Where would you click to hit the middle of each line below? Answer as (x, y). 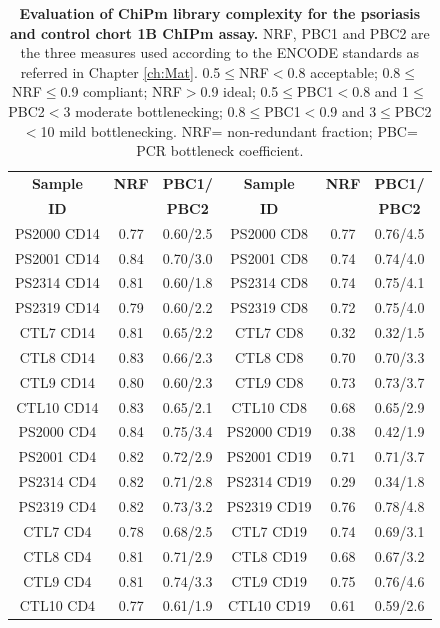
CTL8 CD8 (269, 356)
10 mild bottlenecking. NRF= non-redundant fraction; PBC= (229, 130)
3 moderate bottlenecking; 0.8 (154, 110)
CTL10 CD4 (57, 605)
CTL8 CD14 (57, 356)
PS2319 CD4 (57, 505)
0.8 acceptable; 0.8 (344, 71)
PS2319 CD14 (57, 307)
